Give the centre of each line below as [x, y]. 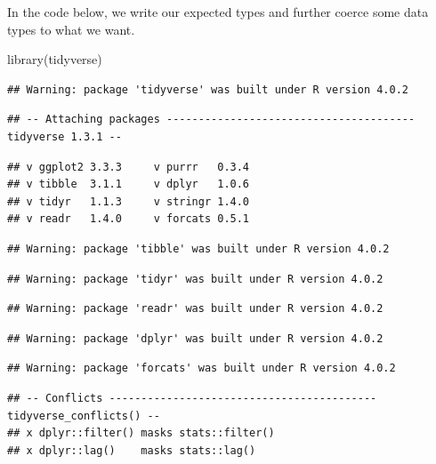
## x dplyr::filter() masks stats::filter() [141, 433]
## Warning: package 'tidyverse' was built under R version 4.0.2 [208, 89]
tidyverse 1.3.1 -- [65, 136]
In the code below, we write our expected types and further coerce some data [218, 12]
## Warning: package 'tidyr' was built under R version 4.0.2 [195, 279]
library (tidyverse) [55, 59]
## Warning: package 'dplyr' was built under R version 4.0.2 [195, 338]
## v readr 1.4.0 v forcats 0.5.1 [129, 219]
